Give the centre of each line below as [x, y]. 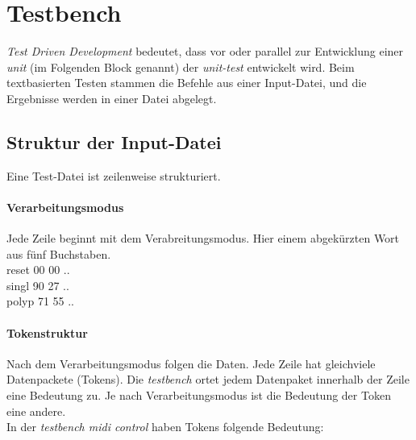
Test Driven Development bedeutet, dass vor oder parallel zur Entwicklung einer [205, 51]
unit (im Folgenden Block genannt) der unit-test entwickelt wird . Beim [181, 66]
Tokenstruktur [47, 332]
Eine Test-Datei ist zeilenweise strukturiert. [114, 175]
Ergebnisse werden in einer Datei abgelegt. [112, 98]
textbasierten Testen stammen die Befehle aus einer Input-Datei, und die [187, 83]
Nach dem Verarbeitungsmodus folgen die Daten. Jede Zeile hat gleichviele [191, 363]
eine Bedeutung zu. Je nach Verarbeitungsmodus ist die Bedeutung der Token [199, 395]
